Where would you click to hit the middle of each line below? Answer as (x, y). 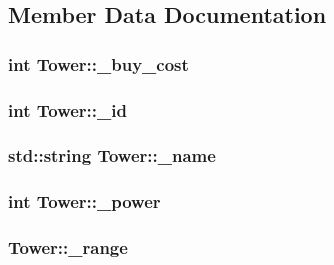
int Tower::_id (67, 109)
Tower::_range (68, 247)
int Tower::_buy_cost (98, 63)
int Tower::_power (84, 201)
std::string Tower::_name (112, 155)
